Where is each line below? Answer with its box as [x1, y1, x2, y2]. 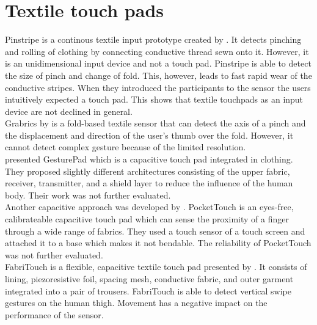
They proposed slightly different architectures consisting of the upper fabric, [5, 164, 290, 177]
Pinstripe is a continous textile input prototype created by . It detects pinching [5, 33, 302, 46]
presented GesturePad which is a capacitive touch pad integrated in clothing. [5, 153, 293, 166]
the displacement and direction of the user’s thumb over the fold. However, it [5, 128, 294, 141]
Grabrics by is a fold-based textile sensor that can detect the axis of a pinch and [5, 117, 306, 130]
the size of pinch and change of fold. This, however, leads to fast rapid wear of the [5, 68, 312, 81]
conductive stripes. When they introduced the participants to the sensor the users [5, 81, 311, 93]
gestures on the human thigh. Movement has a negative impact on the [5, 296, 268, 309]
